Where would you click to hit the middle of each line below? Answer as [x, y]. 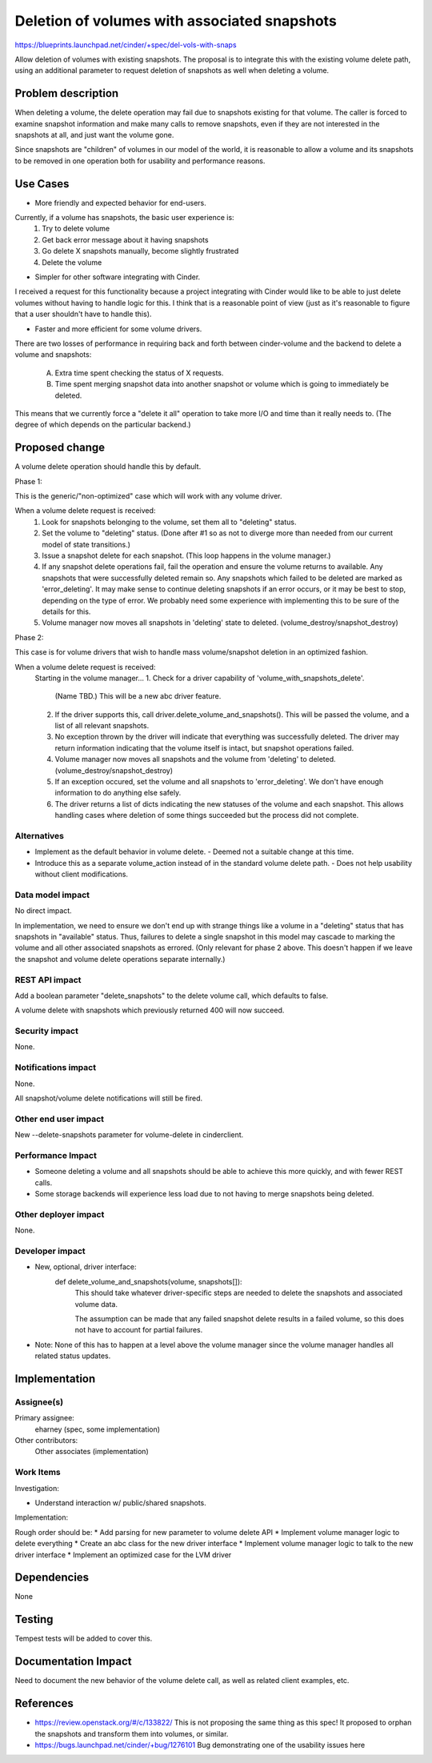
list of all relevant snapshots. [102, 726]
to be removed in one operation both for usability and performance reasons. [140, 161]
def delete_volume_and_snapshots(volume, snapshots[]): [149, 1281]
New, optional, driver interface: [86, 1267]
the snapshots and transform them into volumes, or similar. [132, 1733]
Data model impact [52, 895]
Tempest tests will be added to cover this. [84, 1639]
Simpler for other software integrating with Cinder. [118, 277]
